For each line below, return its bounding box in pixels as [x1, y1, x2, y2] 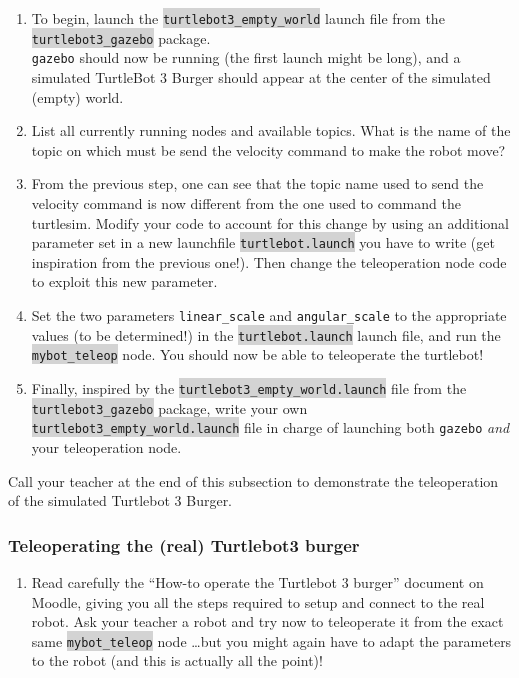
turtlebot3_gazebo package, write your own [31, 397, 308, 418]
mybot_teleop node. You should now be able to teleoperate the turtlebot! [31, 344, 484, 365]
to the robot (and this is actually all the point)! [31, 650, 323, 671]
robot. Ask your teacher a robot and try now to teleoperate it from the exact [31, 611, 504, 632]
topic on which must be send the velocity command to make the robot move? [31, 139, 506, 160]
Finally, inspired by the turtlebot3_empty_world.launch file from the [31, 377, 467, 398]
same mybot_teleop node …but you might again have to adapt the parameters [31, 630, 512, 651]
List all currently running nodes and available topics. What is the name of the [31, 120, 511, 141]
